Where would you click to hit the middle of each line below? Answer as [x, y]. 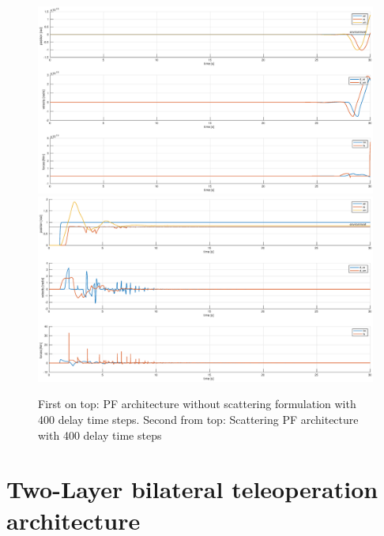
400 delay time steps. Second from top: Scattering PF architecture [198, 419]
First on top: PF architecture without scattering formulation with [197, 404]
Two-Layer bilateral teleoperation [192, 489]
